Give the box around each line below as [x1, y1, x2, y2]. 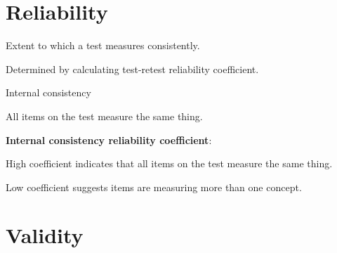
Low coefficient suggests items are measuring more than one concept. [6, 179, 302, 194]
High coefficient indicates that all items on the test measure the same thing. [6, 156, 333, 171]
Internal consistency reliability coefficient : [6, 132, 212, 147]
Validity [6, 221, 84, 249]
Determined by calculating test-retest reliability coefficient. [6, 61, 259, 76]
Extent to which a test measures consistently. [6, 38, 200, 53]
